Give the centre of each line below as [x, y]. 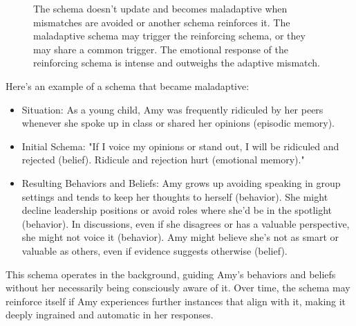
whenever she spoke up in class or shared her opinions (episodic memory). [178, 123]
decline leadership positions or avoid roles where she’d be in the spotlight [177, 210]
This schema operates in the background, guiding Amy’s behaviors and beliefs [171, 274]
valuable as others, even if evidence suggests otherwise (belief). [154, 250]
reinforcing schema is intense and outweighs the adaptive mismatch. [177, 63]
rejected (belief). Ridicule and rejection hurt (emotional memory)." [163, 160]
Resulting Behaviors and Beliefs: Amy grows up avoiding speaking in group [181, 182]
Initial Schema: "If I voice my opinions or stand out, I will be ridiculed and [180, 146]
